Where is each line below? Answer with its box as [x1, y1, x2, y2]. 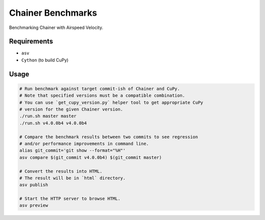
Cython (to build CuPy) [21, 57, 69, 63]
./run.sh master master [19, 113, 77, 119]
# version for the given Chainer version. [19, 107, 123, 112]
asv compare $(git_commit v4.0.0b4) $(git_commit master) [19, 155, 162, 160]
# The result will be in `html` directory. [19, 175, 126, 181]
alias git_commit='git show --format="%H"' [19, 148, 126, 153]
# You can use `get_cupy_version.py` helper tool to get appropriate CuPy [19, 100, 204, 105]
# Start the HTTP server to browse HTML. [19, 196, 121, 201]
